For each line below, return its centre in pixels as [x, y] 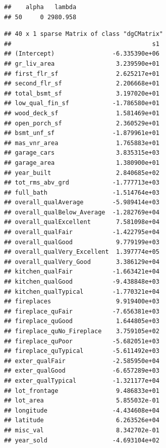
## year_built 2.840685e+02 [82, 173]
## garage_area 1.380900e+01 [82, 163]
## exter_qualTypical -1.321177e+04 [82, 380]
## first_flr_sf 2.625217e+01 [82, 74]
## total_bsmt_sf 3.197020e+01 [82, 93]
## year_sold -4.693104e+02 [82, 440]
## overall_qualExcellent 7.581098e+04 [82, 222]
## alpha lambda [40, 7]
